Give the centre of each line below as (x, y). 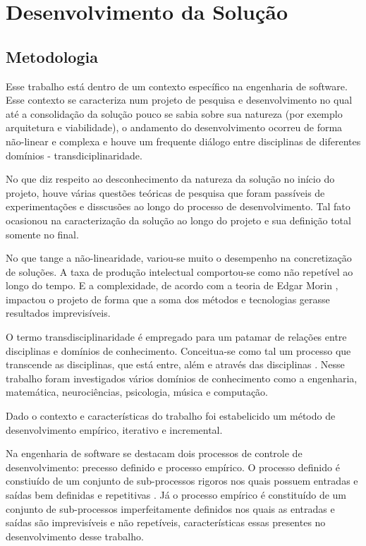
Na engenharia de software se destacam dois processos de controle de (154, 453)
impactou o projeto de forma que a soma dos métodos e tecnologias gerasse (168, 299)
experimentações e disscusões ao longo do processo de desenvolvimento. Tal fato (178, 206)
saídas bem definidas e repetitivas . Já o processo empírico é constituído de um (176, 495)
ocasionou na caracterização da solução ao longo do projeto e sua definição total (178, 220)
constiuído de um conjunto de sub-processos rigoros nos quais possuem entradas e (182, 481)
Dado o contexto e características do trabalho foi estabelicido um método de (171, 416)
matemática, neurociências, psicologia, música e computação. (137, 392)
